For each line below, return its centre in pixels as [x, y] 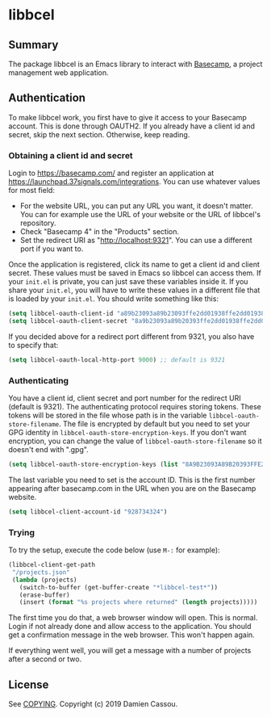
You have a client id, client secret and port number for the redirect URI [125, 398]
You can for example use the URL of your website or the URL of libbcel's [140, 215]
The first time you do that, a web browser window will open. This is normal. [133, 618]
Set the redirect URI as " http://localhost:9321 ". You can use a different [136, 241]
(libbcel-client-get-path [52, 565]
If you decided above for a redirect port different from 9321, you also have [131, 336]
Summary [33, 45]
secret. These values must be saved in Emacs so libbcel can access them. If [135, 273]
